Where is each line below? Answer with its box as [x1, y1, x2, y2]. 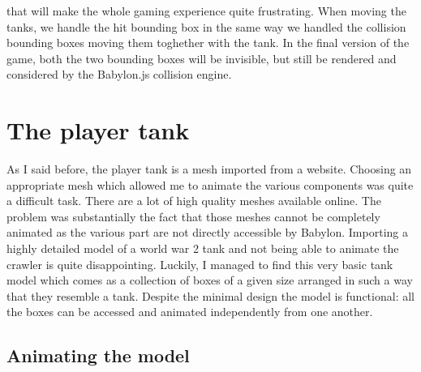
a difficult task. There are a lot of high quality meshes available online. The [6, 192, 381, 209]
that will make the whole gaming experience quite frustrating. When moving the [6, 2, 406, 19]
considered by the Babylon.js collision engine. [6, 66, 232, 83]
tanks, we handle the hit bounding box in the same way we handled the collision [6, 18, 406, 35]
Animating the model [6, 343, 190, 368]
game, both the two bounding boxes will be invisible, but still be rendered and [6, 49, 397, 66]
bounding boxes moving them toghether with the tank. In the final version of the [6, 34, 410, 51]
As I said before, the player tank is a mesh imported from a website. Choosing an [6, 160, 412, 177]
